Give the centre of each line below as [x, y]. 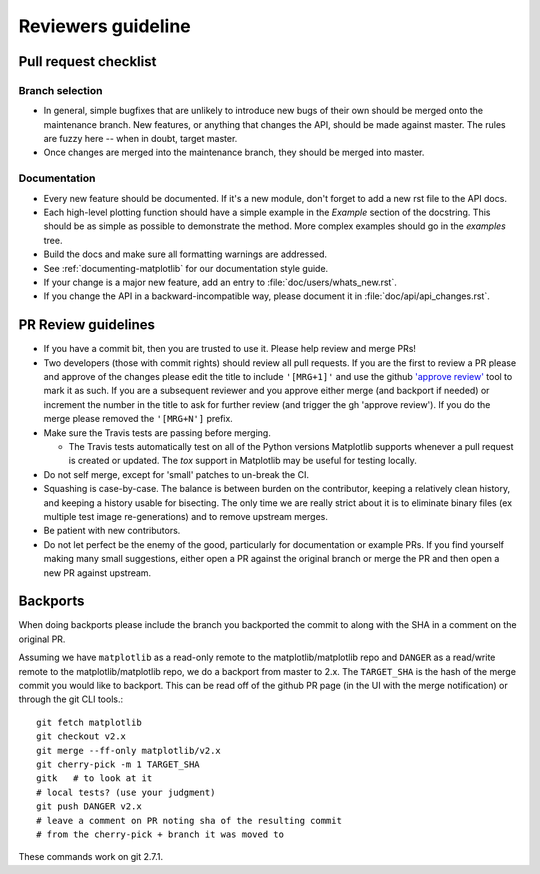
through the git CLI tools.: [71, 699]
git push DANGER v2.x [89, 806]
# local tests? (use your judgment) [126, 792]
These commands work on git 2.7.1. [91, 857]
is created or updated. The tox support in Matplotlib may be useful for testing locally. [242, 461]
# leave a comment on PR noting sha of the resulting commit [189, 820]
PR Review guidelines [86, 325]
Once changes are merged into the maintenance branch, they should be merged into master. [234, 152]
